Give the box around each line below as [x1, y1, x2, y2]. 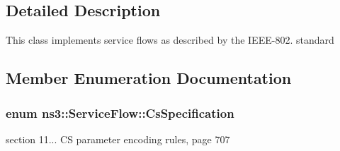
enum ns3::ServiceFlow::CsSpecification [6, 104, 234, 121]
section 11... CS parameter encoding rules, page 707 [6, 131, 230, 146]
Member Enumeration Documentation [6, 67, 292, 89]
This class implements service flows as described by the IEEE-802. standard [6, 32, 334, 47]
